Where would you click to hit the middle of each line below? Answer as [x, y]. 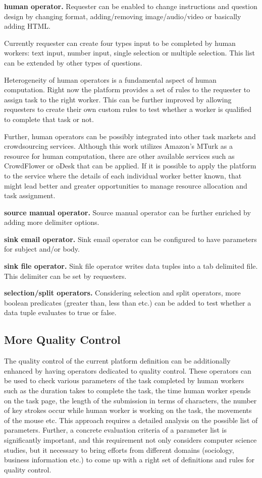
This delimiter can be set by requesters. [65, 276]
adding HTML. [27, 26]
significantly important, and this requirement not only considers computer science [130, 439]
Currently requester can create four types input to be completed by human [120, 43]
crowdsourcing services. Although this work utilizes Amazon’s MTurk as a [118, 146]
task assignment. [30, 195]
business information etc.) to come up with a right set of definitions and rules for [129, 460]
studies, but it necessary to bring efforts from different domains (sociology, [119, 450]
